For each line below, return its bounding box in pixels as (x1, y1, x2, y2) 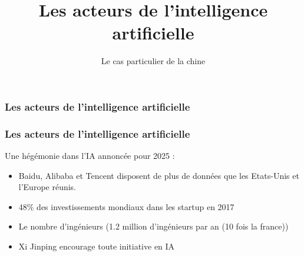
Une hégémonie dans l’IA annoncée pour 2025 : (5, 149, 175, 162)
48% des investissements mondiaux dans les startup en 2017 (18, 200, 234, 212)
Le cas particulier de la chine (101, 55, 206, 67)
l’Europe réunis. (18, 181, 77, 193)
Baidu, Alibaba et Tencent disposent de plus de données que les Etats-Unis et (18, 169, 299, 181)
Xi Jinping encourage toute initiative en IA (18, 240, 175, 252)
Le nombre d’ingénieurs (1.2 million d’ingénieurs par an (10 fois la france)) (18, 220, 289, 232)
